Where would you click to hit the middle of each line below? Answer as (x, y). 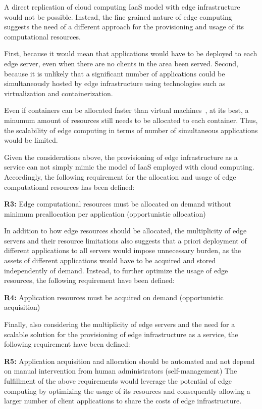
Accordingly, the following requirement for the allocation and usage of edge (120, 176)
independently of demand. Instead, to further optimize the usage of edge (116, 270)
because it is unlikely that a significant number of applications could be (115, 73)
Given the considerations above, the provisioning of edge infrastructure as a (121, 157)
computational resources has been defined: (69, 187)
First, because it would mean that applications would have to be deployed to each (131, 53)
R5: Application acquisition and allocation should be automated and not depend (129, 361)
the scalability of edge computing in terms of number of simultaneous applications (131, 130)
